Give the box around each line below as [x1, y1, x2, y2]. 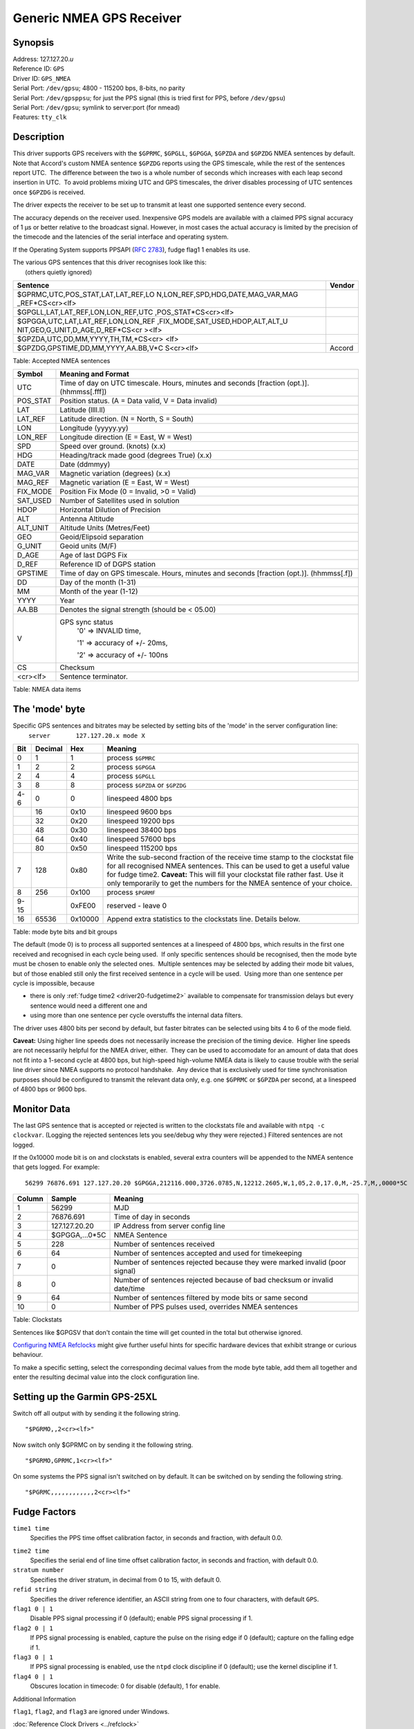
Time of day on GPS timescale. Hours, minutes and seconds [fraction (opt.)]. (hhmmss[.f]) [59, 568, 353, 578]
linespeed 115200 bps [106, 844, 178, 853]
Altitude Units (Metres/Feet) [59, 523, 151, 533]
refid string [12, 1586, 57, 1593]
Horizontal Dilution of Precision [59, 505, 161, 515]
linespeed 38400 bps [106, 825, 177, 835]
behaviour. [12, 1351, 44, 1359]
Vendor [329, 281, 355, 290]
